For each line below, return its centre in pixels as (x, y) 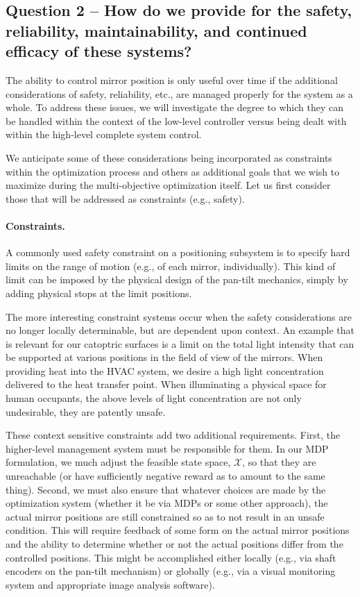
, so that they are (279, 462)
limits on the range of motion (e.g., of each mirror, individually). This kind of (171, 266)
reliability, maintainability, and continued (156, 30)
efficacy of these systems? (99, 51)
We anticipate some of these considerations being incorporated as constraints (169, 157)
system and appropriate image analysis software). (110, 584)
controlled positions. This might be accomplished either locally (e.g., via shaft (171, 557)
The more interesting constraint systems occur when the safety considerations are (179, 316)
